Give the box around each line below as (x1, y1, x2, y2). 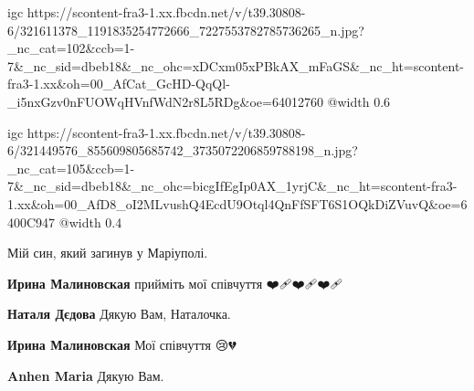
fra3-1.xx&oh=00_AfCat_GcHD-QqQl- (7, 74, 230, 93)
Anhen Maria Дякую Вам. (7, 365, 164, 385)
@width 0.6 (327, 91, 391, 111)
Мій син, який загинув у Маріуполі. (7, 243, 208, 262)
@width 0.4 (58, 212, 122, 231)
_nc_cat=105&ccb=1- (7, 158, 135, 177)
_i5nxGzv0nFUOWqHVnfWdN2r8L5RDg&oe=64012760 (7, 91, 323, 111)
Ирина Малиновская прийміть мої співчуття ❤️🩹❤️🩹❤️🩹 (7, 273, 343, 292)
